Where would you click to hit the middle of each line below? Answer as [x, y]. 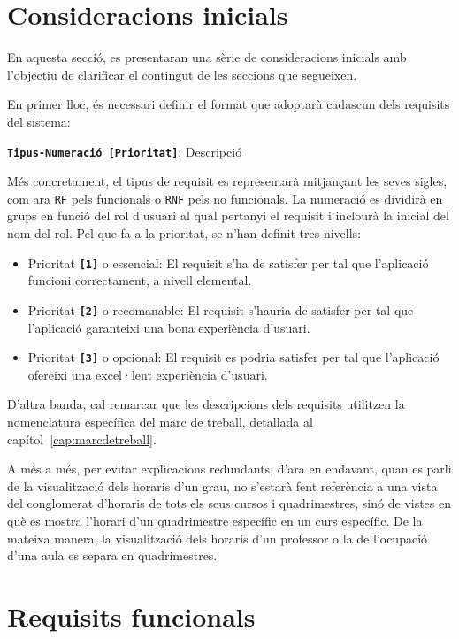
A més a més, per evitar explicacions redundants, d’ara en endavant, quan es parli [229, 469]
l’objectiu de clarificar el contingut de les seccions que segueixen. [182, 74]
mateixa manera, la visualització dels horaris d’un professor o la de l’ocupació [218, 538]
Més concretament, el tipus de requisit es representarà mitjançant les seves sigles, [227, 181]
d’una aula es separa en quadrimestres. [112, 555]
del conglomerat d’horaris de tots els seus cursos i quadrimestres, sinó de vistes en [229, 503]
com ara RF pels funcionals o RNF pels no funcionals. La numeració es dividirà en [225, 198]
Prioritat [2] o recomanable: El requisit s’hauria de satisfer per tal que [221, 309]
